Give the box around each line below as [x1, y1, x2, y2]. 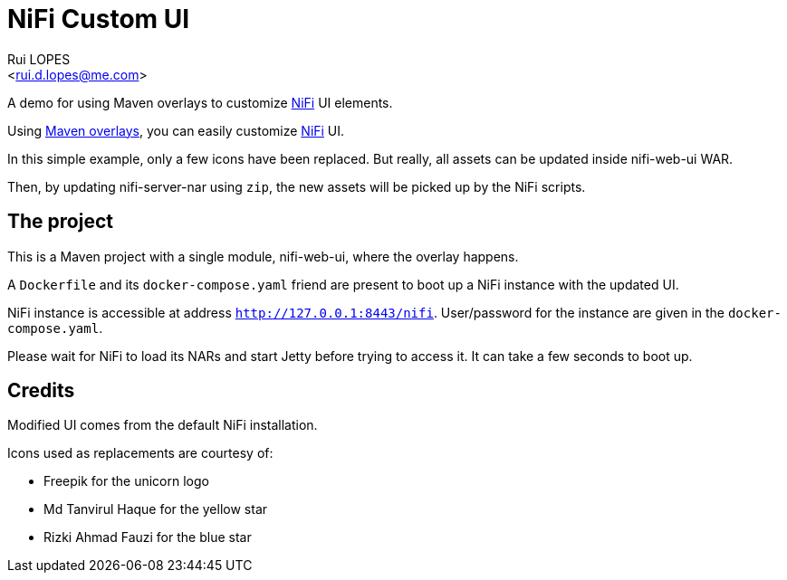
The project [7, 210, 113, 233]
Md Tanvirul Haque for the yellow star [43, 501, 268, 518]
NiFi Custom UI [7, 4, 190, 34]
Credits [7, 379, 75, 403]
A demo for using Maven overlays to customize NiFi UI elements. [7, 94, 393, 110]
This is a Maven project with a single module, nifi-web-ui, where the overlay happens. [7, 248, 519, 264]
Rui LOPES [7, 51, 71, 67]
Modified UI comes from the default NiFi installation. [7, 417, 318, 433]
